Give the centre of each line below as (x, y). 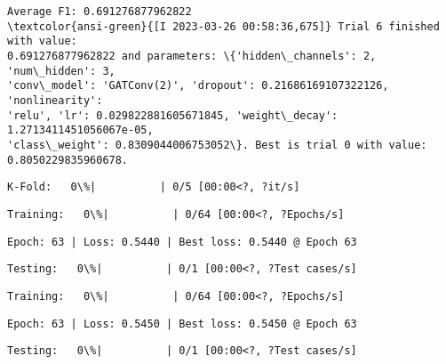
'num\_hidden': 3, (61, 71)
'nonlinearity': (55, 100)
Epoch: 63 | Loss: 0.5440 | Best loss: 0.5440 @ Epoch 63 (182, 242)
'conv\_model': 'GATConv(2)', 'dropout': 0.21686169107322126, (198, 86)
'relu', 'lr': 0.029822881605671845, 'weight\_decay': (173, 115)
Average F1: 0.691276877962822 (100, 12)
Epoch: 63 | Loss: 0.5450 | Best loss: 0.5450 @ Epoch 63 (182, 324)
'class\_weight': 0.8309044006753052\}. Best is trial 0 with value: (217, 145)
